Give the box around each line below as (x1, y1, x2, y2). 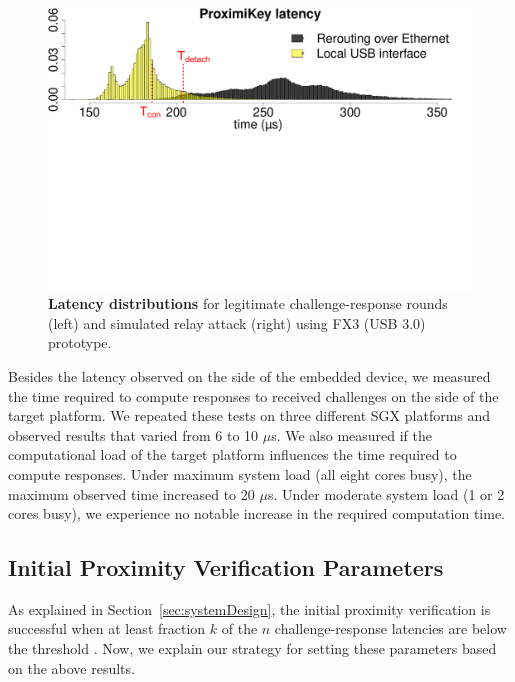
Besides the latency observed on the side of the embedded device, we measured (8, 365, 491, 386)
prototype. (48, 332, 112, 353)
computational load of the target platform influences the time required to (8, 444, 457, 465)
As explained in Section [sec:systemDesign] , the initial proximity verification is (8, 598, 491, 619)
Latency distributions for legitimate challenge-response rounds (48, 293, 448, 314)
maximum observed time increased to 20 (8, 483, 255, 504)
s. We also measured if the (271, 424, 433, 445)
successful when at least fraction (8, 618, 206, 639)
